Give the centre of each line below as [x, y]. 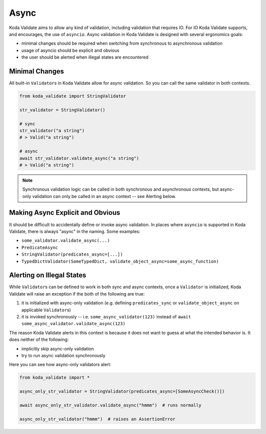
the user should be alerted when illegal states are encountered [85, 57]
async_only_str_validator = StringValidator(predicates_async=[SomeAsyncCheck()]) [122, 391]
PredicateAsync [40, 247]
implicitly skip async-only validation [58, 349]
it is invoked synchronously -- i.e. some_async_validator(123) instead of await [106, 317]
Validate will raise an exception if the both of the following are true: [77, 294]
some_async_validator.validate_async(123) [73, 324]
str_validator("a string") [52, 130]
